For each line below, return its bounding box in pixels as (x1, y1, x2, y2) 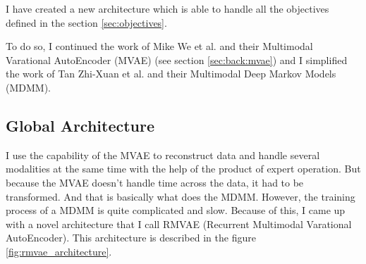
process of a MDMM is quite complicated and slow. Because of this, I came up (6, 203, 346, 218)
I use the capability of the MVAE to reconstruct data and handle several (6, 147, 320, 162)
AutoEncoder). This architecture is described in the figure (6, 230, 256, 245)
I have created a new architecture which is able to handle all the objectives (6, 1, 329, 15)
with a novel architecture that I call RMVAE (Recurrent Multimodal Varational (6, 216, 352, 231)
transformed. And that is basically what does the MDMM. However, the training (6, 189, 355, 203)
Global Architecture (6, 114, 155, 136)
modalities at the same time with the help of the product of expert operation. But (6, 161, 361, 176)
